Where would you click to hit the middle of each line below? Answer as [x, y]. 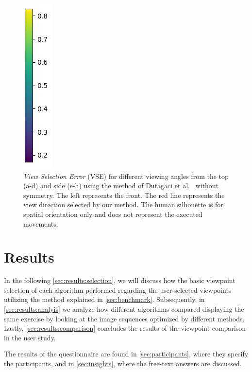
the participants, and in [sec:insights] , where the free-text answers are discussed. [123, 363]
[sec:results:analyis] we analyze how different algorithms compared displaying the [124, 309]
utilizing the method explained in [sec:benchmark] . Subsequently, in [104, 299]
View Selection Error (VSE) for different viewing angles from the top [126, 176]
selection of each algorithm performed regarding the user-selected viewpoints [118, 290]
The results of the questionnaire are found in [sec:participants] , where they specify [126, 354]
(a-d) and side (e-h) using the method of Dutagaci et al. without [121, 186]
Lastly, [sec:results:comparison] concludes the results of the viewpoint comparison [125, 328]
